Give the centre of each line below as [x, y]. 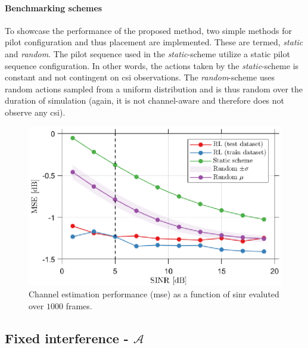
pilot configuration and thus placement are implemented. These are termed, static [154, 42]
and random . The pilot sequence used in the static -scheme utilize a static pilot [147, 53]
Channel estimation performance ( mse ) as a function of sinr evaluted [154, 294]
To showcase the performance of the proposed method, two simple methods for [148, 30]
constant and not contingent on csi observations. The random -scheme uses [140, 77]
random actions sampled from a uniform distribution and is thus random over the [154, 88]
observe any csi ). [35, 112]
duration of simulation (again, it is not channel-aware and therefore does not [145, 100]
